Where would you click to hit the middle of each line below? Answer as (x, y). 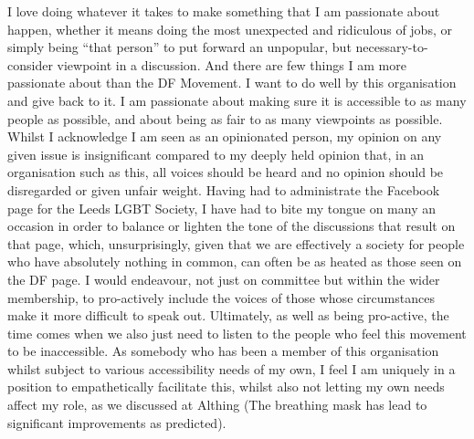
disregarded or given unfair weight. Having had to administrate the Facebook (224, 189)
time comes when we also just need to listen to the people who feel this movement (237, 333)
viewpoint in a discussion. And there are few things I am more (232, 64)
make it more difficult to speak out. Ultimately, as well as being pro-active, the (228, 315)
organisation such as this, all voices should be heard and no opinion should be (226, 172)
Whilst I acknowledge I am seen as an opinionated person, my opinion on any (225, 136)
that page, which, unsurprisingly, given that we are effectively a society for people (236, 243)
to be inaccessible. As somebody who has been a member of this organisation (223, 351)
